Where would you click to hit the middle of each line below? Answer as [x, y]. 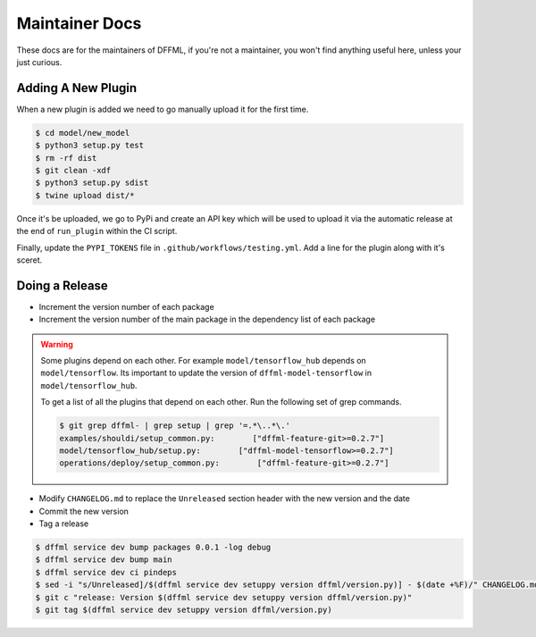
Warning [57, 344]
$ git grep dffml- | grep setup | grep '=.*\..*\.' [175, 426]
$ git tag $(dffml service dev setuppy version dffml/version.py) [184, 610]
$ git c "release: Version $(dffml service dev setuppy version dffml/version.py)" [224, 597]
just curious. [39, 62]
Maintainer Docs [79, 23]
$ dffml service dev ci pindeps [106, 572]
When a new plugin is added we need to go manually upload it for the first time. [163, 109]
